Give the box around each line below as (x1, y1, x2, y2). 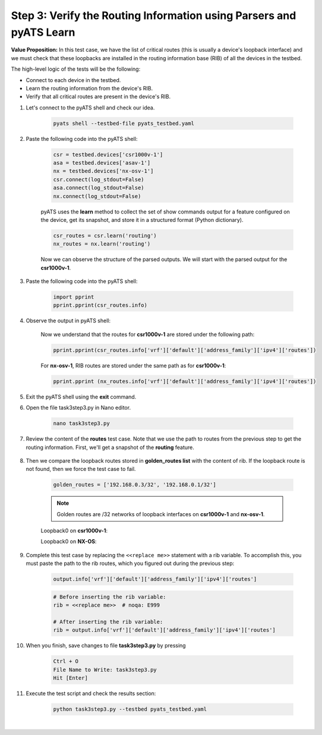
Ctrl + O (53, 658, 79, 665)
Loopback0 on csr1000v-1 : (40, 527, 108, 535)
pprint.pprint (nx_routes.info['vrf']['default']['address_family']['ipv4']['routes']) (53, 378, 317, 385)
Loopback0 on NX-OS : (40, 538, 97, 545)
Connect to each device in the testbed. (26, 76, 121, 83)
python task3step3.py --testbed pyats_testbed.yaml (53, 706, 207, 713)
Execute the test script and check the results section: (26, 690, 156, 697)
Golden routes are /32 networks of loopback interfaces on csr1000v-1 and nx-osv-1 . (56, 510, 265, 517)
